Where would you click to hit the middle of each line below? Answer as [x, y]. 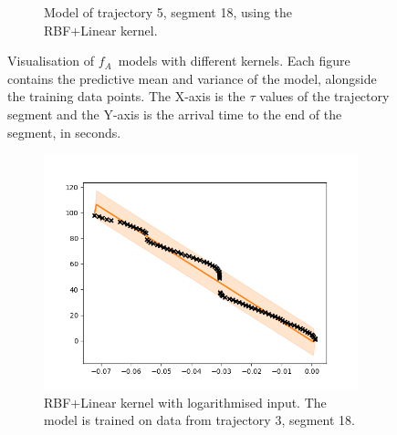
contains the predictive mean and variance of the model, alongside [192, 78]
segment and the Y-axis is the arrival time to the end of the [175, 114]
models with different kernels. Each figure [234, 61]
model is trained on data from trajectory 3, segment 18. [199, 420]
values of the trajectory [324, 96]
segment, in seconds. [64, 132]
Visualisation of [51, 61]
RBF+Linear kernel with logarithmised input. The [185, 402]
